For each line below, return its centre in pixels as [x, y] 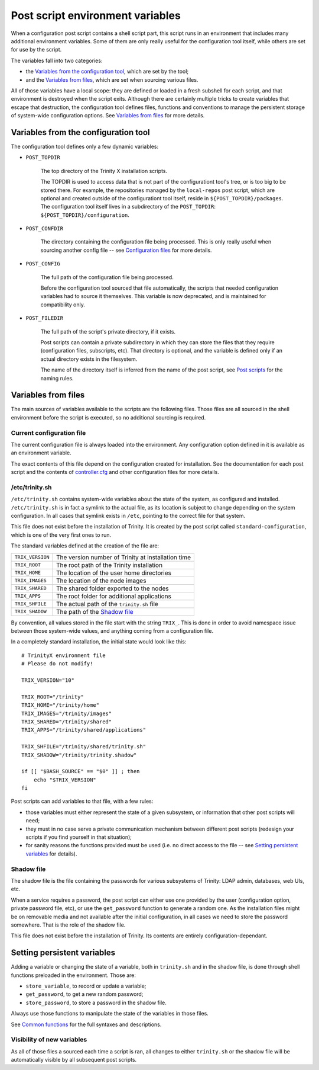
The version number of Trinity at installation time [124, 557]
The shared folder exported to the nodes [113, 588]
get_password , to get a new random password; [84, 994]
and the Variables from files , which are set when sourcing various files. [112, 79]
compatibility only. [63, 305]
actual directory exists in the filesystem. [89, 359]
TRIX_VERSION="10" [48, 680]
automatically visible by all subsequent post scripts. [74, 1060]
